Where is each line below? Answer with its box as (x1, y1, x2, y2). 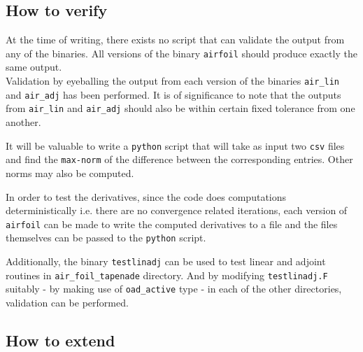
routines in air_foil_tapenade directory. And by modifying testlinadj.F (6, 267, 328, 282)
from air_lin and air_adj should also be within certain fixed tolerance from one (6, 101, 355, 115)
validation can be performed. (6, 295, 129, 309)
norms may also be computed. (6, 165, 134, 180)
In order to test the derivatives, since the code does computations (6, 189, 287, 204)
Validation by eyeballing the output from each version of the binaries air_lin (6, 73, 340, 88)
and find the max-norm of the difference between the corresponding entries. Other (6, 152, 353, 167)
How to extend (6, 329, 115, 351)
